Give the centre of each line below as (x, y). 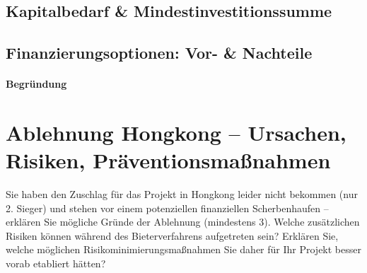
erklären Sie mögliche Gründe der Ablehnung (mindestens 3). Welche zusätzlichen (183, 222)
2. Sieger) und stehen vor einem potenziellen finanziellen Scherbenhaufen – (167, 208)
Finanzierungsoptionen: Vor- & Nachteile (159, 53)
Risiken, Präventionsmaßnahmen (168, 160)
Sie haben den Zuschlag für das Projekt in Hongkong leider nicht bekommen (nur (182, 194)
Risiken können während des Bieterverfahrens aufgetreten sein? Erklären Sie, (172, 235)
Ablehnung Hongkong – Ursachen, (176, 132)
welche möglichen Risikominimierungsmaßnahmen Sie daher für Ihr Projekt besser (183, 249)
